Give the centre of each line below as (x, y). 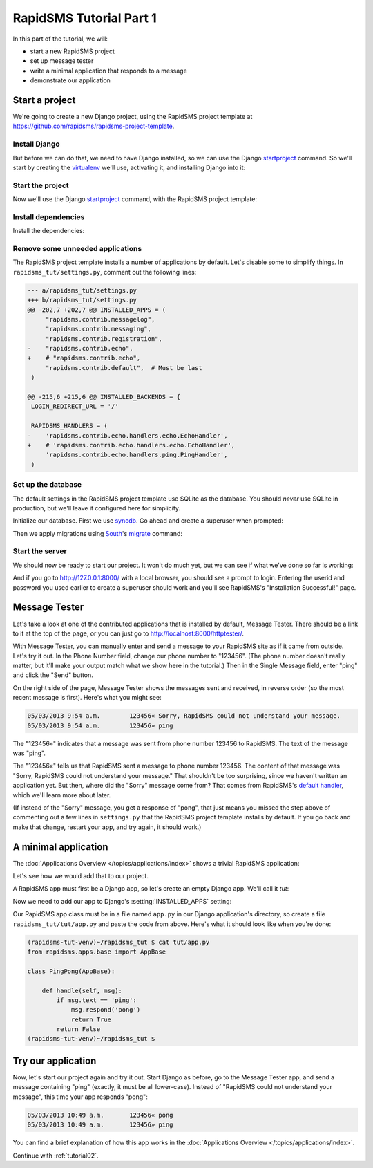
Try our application (55, 1060)
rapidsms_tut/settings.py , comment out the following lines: (105, 272)
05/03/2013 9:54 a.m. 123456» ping (100, 725)
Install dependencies (49, 216)
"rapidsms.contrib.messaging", (98, 329)
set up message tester (62, 61)
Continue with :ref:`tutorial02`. (56, 1156)
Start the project (41, 185)
